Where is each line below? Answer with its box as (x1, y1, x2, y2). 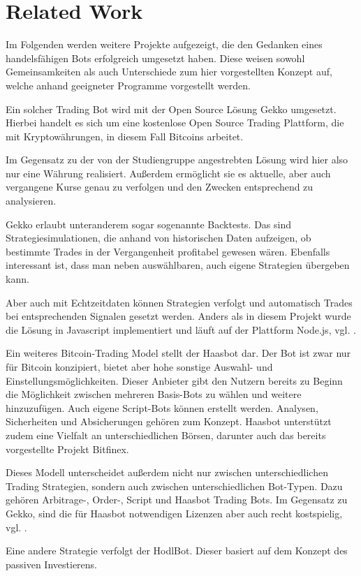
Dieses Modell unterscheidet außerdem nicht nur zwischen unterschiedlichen (6, 465, 328, 480)
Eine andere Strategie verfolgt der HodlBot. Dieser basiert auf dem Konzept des (6, 543, 348, 558)
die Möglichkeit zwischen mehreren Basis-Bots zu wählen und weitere (6, 387, 302, 401)
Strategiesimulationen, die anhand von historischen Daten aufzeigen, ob (6, 230, 311, 245)
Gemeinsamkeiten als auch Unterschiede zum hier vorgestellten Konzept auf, (6, 64, 332, 79)
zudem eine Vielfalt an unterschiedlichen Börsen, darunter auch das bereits (6, 427, 326, 442)
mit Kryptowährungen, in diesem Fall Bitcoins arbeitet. (6, 128, 244, 143)
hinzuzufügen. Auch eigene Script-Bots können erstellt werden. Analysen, (6, 400, 318, 415)
